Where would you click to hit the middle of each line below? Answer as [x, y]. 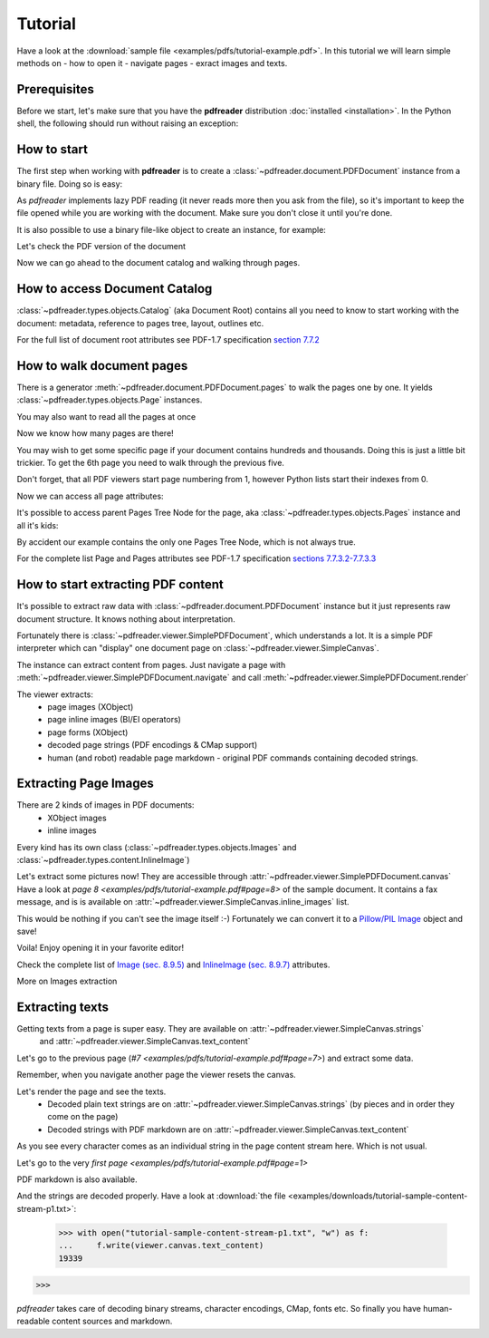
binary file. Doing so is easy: [70, 184]
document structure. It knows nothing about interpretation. [126, 619]
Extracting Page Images [85, 784]
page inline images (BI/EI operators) [114, 720]
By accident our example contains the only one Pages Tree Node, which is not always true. [187, 542]
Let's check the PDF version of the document [101, 247]
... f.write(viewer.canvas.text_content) [161, 1246]
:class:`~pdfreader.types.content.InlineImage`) [103, 860]
